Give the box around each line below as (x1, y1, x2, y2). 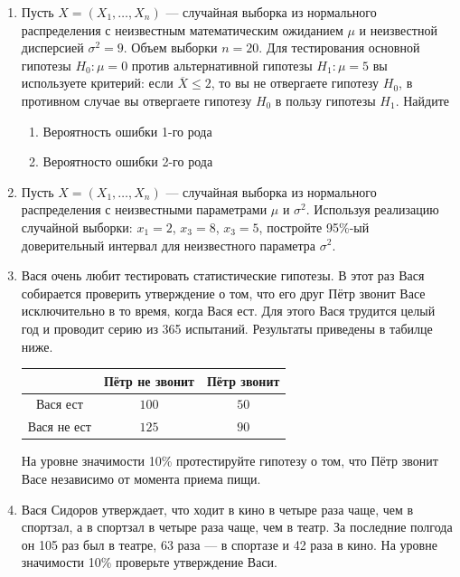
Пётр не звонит (103, 371, 194, 390)
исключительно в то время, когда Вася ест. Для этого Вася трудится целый (21, 301, 436, 320)
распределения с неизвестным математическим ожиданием (21, 20, 343, 39)
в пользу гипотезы (275, 90, 376, 109)
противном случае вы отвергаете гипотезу (21, 90, 252, 109)
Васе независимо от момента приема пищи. (21, 468, 261, 487)
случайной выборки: (21, 217, 133, 236)
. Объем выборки (123, 38, 218, 57)
